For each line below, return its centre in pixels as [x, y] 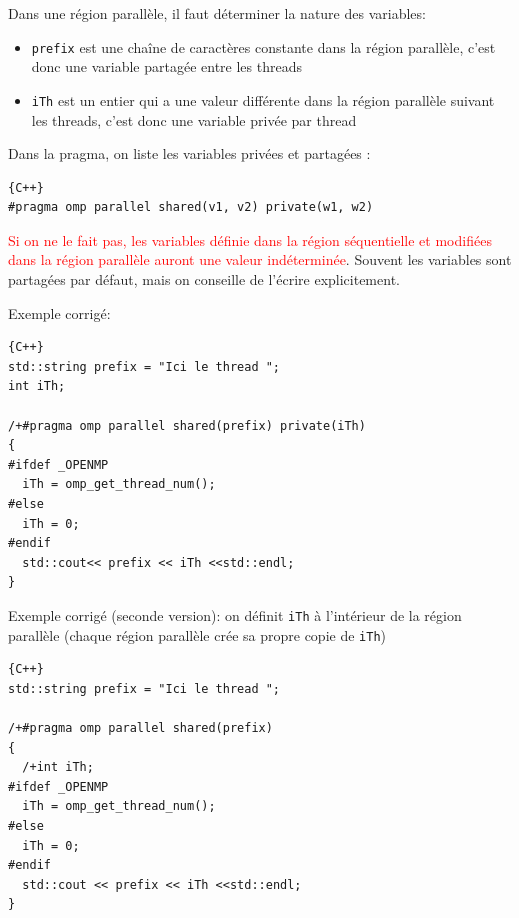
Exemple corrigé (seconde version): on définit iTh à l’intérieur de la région [235, 614]
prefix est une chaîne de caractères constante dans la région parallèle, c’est [263, 46]
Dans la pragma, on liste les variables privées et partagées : [189, 153]
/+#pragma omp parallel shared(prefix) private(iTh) [187, 425]
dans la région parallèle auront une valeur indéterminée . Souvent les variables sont [260, 259]
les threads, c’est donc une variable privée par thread [194, 119]
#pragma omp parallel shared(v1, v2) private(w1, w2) [191, 207]
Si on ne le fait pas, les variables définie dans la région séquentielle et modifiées [250, 239]
